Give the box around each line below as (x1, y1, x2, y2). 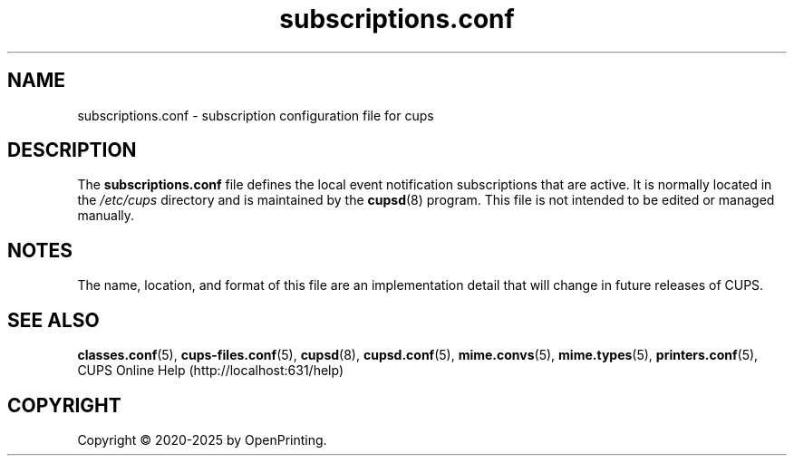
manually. (77, 207, 135, 224)
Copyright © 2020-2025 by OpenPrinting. (77, 431, 327, 448)
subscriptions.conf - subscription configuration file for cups (77, 107, 434, 123)
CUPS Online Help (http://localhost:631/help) (77, 362, 344, 379)
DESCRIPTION (7, 139, 137, 162)
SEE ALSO (7, 308, 100, 332)
